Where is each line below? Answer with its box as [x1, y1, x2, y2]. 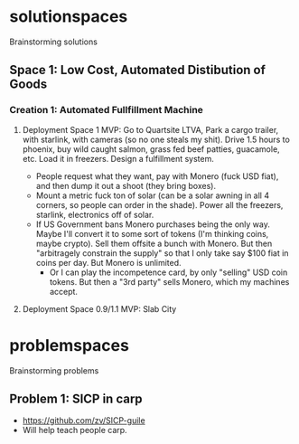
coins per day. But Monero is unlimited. [35, 257, 182, 268]
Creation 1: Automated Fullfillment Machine [9, 104, 203, 117]
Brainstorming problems [9, 364, 99, 376]
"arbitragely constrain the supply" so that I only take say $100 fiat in [35, 247, 289, 259]
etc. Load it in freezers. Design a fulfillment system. [22, 153, 214, 164]
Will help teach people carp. [22, 425, 128, 436]
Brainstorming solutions [9, 36, 98, 47]
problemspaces [9, 335, 129, 355]
